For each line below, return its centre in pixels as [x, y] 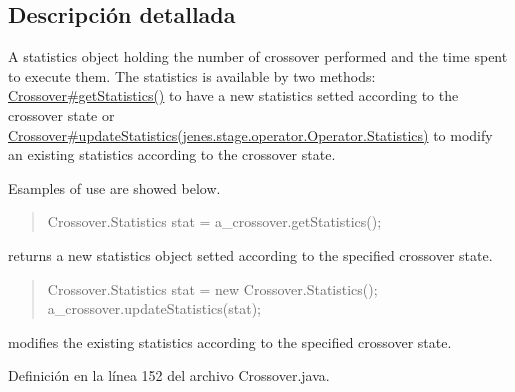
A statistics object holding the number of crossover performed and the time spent [258, 56]
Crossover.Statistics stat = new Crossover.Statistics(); [212, 288]
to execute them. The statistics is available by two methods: [192, 75]
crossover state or [61, 114]
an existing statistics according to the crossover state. [172, 154]
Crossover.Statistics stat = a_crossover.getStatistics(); [214, 221]
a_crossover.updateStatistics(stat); [154, 308]
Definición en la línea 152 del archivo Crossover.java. [169, 375]
